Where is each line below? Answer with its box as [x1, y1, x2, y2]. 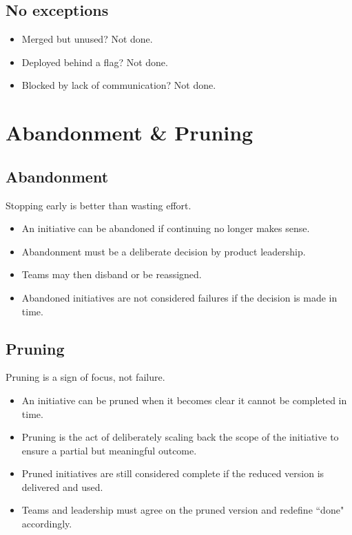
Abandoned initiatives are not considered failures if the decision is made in [21, 290, 338, 304]
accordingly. [21, 516, 72, 531]
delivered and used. [21, 479, 103, 494]
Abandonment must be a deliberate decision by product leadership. [21, 244, 306, 258]
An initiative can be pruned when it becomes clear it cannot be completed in [21, 392, 347, 407]
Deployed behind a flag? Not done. [21, 54, 168, 69]
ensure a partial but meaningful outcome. [21, 443, 197, 457]
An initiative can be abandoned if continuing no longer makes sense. [21, 221, 310, 235]
